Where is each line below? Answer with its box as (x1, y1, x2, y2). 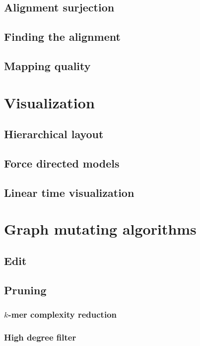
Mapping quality (4, 58, 91, 73)
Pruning (4, 282, 47, 297)
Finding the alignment (4, 29, 121, 44)
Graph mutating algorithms (4, 219, 197, 239)
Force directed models (4, 155, 120, 171)
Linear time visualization (4, 184, 134, 200)
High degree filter (4, 331, 76, 343)
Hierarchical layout (4, 126, 104, 142)
